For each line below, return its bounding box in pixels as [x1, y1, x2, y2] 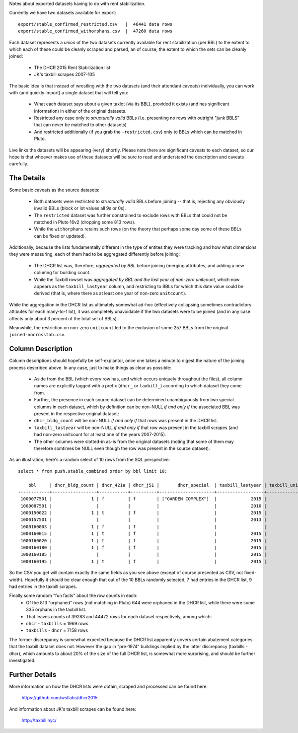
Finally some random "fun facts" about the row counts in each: [9, 592, 138, 598]
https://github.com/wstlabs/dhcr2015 [21, 695, 98, 701]
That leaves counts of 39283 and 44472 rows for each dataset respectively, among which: [26, 613, 212, 619]
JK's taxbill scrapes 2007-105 [34, 72, 95, 77]
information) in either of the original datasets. [34, 108, 127, 114]
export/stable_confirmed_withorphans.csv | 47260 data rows [18, 28, 173, 34]
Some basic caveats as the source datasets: [9, 187, 100, 193]
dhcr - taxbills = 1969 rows [26, 620, 89, 626]
